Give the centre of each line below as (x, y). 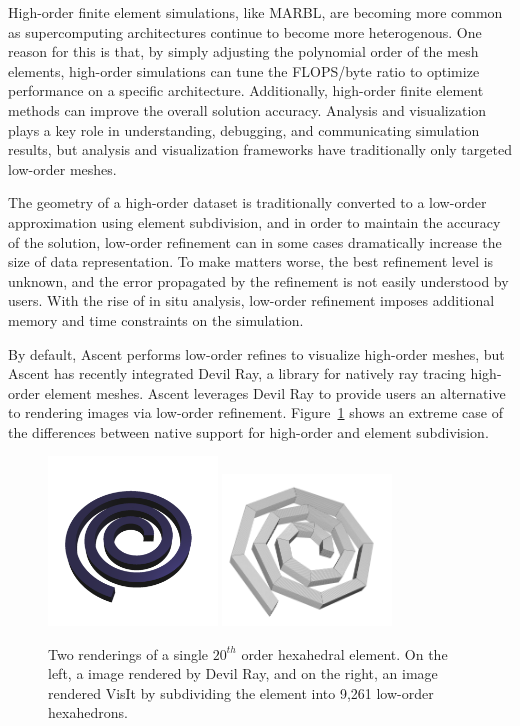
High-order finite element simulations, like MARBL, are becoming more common (255, 12)
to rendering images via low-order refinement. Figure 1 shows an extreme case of (256, 412)
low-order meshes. (62, 168)
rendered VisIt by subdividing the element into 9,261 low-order (241, 692)
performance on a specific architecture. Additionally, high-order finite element (246, 90)
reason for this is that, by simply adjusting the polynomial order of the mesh (243, 51)
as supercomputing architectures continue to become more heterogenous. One (245, 31)
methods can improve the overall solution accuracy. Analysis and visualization (247, 109)
